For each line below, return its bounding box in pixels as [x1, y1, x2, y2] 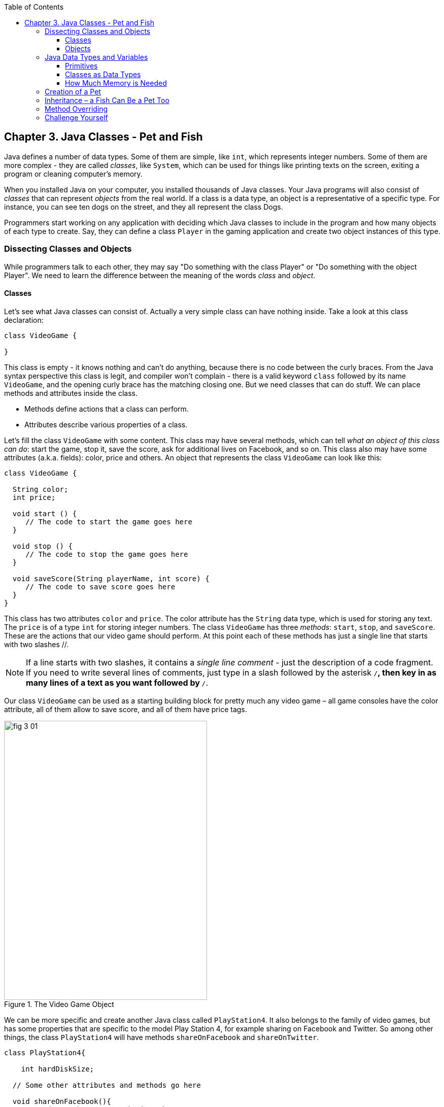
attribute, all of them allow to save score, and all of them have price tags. [4, 705, 247, 714]
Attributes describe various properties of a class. [24, 420, 188, 429]
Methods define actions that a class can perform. [24, 404, 189, 413]
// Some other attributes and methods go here [12, 1081, 201, 1089]
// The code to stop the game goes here [25, 550, 188, 558]
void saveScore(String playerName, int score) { [12, 574, 210, 583]
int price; [12, 493, 56, 501]
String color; [12, 485, 69, 493]
